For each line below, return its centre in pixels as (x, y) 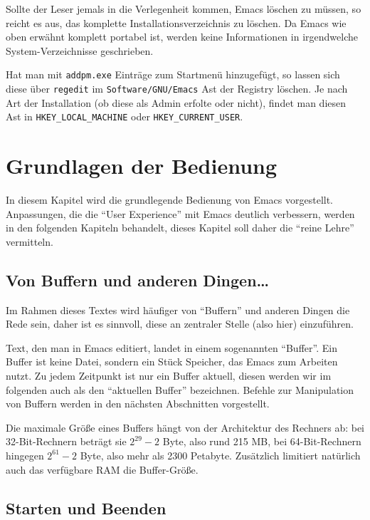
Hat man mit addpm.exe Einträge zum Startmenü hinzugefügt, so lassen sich (173, 74)
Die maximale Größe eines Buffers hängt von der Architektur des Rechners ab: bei (185, 427)
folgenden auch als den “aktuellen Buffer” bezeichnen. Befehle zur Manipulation (180, 389)
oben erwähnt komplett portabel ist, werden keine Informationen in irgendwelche (182, 37)
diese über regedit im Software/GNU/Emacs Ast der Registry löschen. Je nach (177, 89)
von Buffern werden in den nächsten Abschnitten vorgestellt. (138, 404)
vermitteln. (30, 241)
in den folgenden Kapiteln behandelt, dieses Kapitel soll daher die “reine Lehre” (180, 228)
